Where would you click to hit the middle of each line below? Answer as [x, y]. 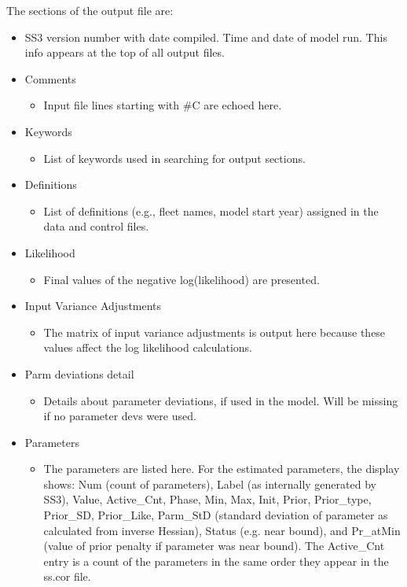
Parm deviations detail [79, 373]
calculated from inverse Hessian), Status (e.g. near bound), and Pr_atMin [222, 530]
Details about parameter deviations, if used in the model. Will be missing [221, 400]
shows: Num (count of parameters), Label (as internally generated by [210, 484]
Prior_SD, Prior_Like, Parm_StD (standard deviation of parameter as [216, 515]
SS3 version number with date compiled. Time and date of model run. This [206, 37]
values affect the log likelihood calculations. [148, 347]
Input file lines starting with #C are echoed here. [163, 105]
